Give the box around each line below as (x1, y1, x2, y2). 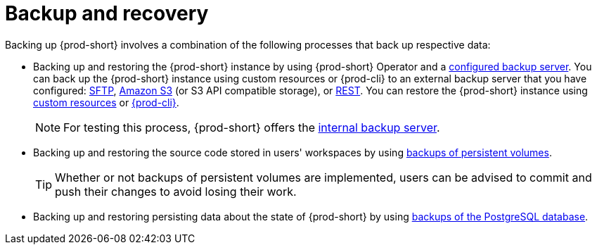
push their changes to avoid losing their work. (55, 184, 297, 199)
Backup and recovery (5, 1, 209, 25)
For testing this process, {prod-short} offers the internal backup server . (63, 120, 440, 135)
